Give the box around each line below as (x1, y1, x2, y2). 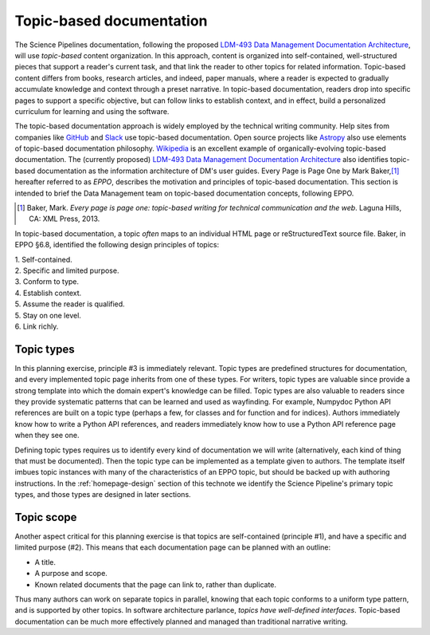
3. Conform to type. (14, 277, 80, 286)
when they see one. (14, 431, 80, 440)
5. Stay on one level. (14, 310, 81, 320)
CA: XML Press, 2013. (29, 214, 100, 223)
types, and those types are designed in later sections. (14, 490, 191, 499)
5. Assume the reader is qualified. (14, 299, 125, 309)
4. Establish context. (14, 288, 82, 298)
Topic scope (14, 511, 77, 524)
